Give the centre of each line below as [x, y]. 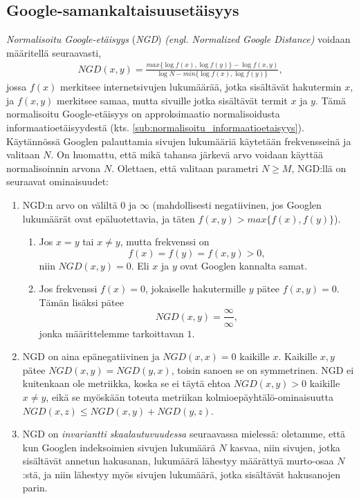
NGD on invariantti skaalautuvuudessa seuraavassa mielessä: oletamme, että [184, 434]
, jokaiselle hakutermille [195, 289]
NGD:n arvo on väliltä [70, 204]
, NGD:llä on [319, 168]
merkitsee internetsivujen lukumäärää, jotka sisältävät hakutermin [201, 87]
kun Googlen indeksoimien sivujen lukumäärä [119, 447]
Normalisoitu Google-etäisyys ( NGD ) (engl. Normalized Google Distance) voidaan [178, 39]
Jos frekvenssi [68, 289]
